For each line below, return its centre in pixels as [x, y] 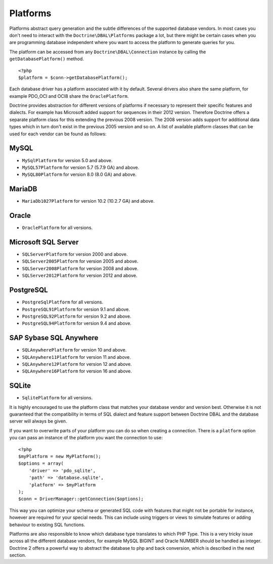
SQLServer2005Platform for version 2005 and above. [80, 261]
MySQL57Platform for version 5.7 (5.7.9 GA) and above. [81, 167]
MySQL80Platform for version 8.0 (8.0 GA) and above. [79, 174]
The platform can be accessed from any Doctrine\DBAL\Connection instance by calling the [108, 52]
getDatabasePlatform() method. [47, 59]
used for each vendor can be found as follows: [58, 134]
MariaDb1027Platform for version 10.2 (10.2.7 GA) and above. [88, 201]
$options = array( [41, 463]
